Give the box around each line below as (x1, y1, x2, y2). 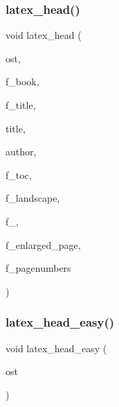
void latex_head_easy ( (6, 340, 107, 355)
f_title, (6, 98, 36, 112)
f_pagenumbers (6, 261, 71, 275)
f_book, (6, 74, 39, 89)
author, (6, 144, 37, 159)
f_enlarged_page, (6, 237, 81, 252)
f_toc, (6, 167, 32, 182)
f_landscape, (6, 191, 60, 205)
